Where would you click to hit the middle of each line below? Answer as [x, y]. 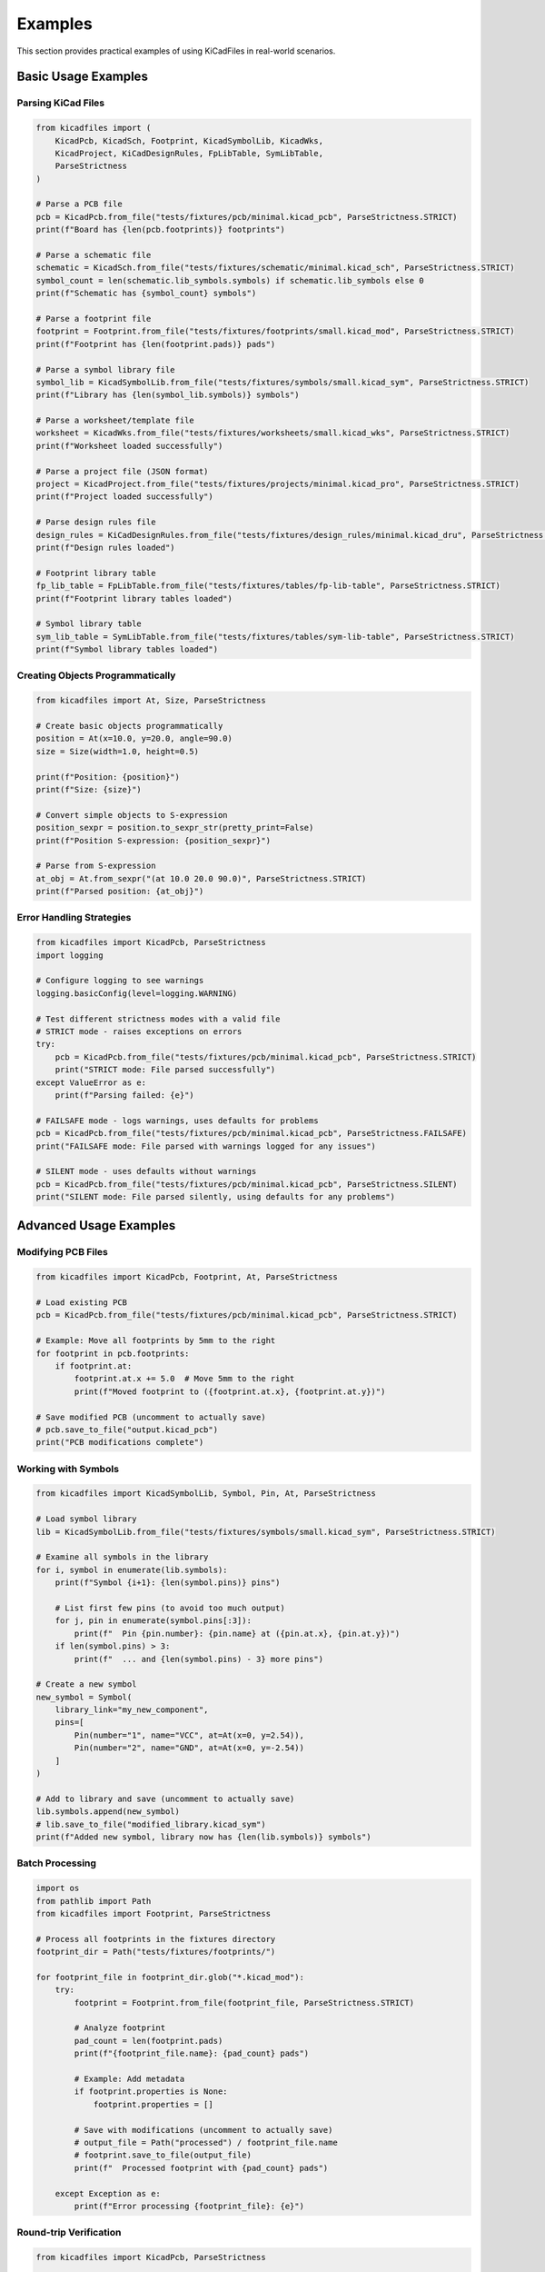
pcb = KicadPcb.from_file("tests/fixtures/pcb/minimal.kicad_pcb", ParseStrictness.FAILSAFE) [252, 1133]
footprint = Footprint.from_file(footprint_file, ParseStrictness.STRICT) [244, 2003]
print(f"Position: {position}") [108, 777]
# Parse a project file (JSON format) [122, 471]
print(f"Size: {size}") [89, 789]
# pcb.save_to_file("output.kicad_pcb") [127, 1430]
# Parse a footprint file [94, 319]
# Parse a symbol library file [106, 369]
